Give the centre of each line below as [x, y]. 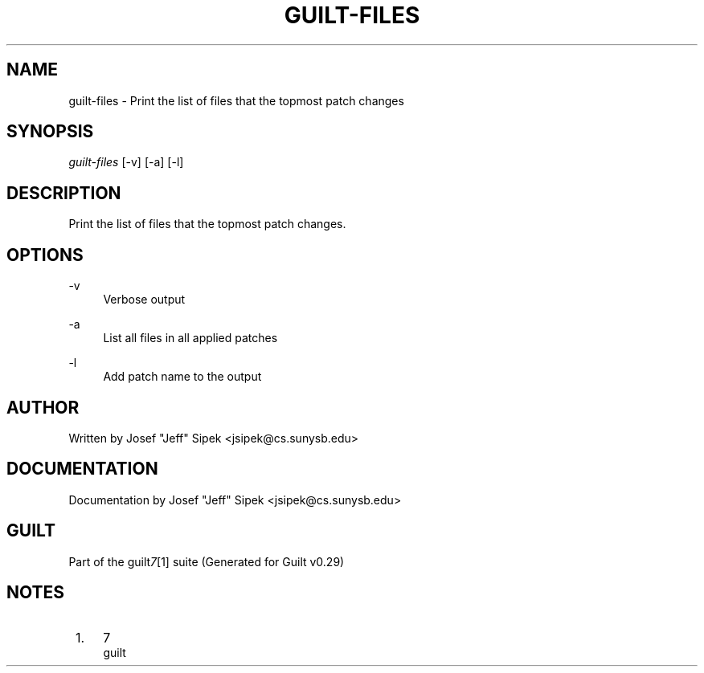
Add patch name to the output [182, 377]
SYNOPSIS [50, 132]
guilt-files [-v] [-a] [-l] [126, 162]
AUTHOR [43, 407]
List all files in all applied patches [190, 338]
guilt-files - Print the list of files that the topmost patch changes [236, 100]
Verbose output [144, 300]
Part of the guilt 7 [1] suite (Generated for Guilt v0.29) [207, 561]
